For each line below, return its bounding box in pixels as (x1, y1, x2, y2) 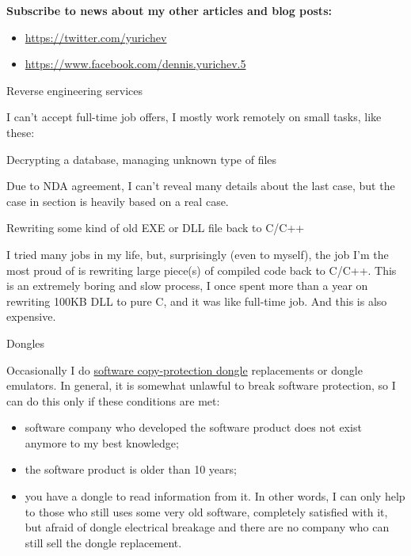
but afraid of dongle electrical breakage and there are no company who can (25, 519, 390, 535)
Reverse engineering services (6, 82, 143, 98)
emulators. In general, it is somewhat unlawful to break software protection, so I (6, 377, 396, 394)
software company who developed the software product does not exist (25, 419, 362, 436)
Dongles (6, 334, 45, 351)
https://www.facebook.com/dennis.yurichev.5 (25, 55, 246, 72)
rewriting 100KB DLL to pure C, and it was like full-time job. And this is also (6, 292, 387, 309)
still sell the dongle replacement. (25, 534, 182, 550)
